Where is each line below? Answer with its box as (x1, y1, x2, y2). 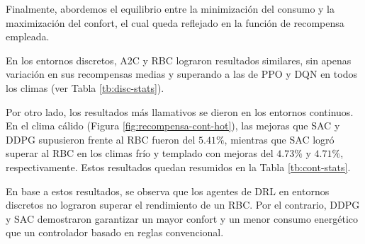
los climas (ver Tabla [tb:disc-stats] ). (6, 80, 164, 95)
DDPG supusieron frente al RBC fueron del (6, 132, 196, 146)
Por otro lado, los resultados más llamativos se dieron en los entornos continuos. (6, 104, 354, 119)
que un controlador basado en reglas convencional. (6, 225, 224, 240)
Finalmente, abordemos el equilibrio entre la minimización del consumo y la (6, 1, 335, 16)
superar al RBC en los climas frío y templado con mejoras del (6, 146, 274, 161)
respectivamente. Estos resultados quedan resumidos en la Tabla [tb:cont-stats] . (6, 159, 351, 174)
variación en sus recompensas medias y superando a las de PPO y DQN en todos (6, 66, 357, 81)
